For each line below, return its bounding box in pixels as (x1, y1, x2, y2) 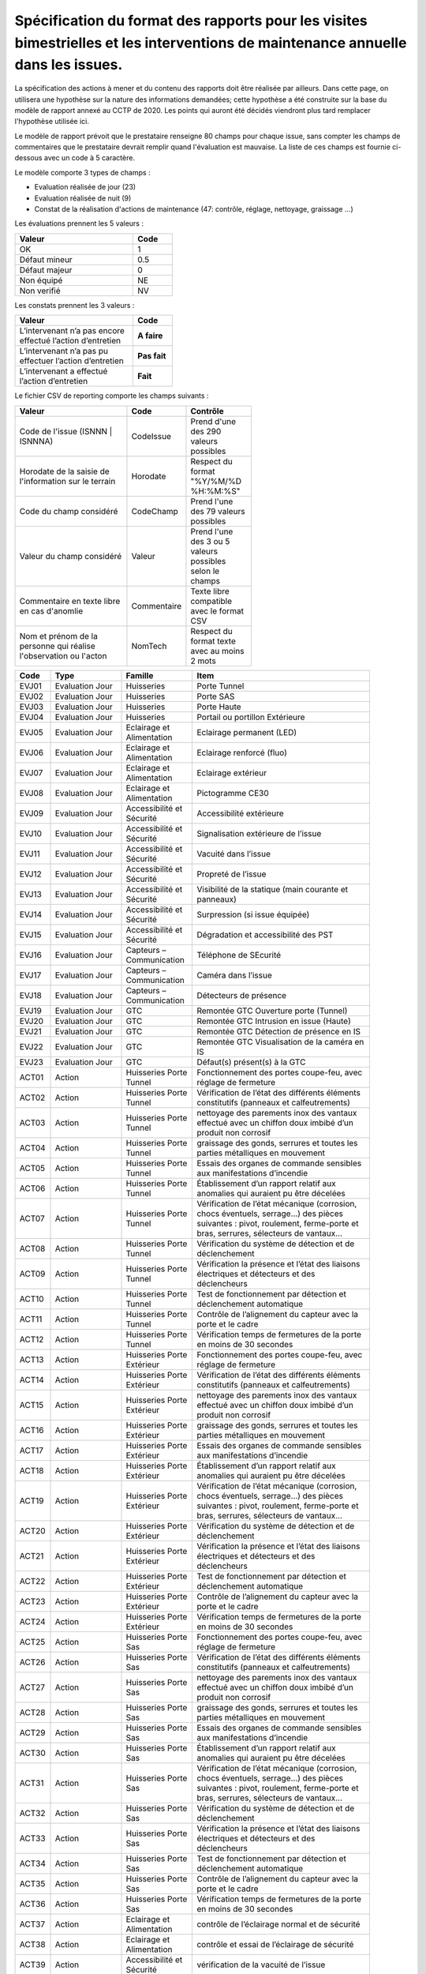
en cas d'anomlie (19, 605, 83, 616)
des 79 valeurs (190, 505, 245, 516)
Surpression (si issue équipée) (196, 909, 310, 920)
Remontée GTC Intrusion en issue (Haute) (196, 1015, 351, 1026)
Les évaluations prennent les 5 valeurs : (14, 219, 144, 228)
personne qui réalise (19, 640, 96, 651)
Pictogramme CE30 (196, 787, 270, 798)
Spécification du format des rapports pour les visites (14, 12, 368, 29)
